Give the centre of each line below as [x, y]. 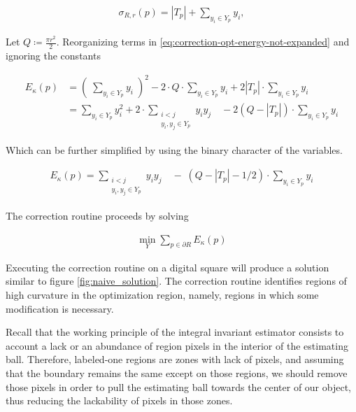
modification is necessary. [60, 308]
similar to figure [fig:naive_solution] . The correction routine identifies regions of [176, 281]
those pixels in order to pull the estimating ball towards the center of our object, [179, 386]
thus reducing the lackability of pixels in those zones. [119, 400]
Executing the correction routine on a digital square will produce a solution [168, 267]
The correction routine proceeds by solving [97, 215]
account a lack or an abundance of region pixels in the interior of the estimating [177, 345]
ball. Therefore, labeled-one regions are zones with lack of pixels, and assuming [175, 359]
